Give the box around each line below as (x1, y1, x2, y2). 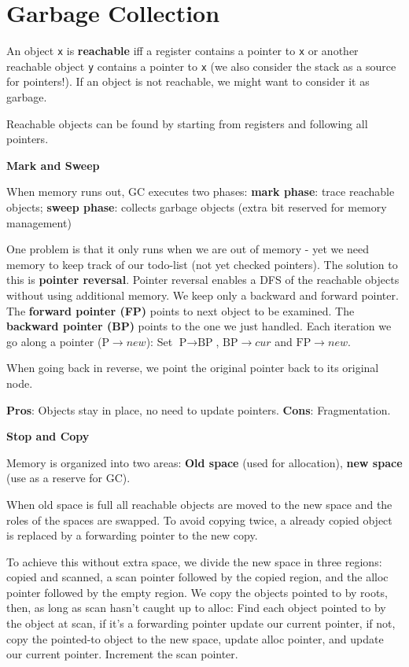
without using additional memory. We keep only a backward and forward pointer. (6, 286, 399, 303)
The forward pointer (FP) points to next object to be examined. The (6, 302, 355, 319)
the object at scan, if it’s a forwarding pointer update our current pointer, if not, (6, 615, 396, 632)
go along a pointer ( (6, 333, 102, 349)
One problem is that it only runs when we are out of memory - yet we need (6, 241, 370, 257)
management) (6, 214, 72, 230)
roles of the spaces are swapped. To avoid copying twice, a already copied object (6, 511, 392, 528)
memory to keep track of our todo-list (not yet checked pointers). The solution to (6, 256, 398, 272)
